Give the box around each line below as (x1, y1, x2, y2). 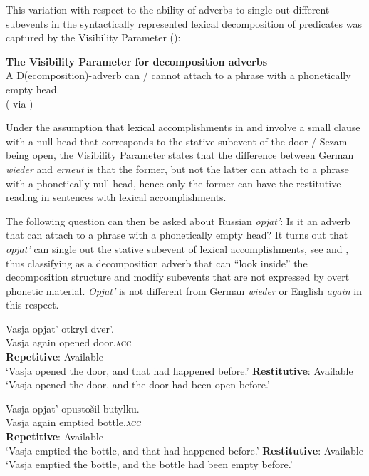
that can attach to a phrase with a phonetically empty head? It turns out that (6, 227, 348, 242)
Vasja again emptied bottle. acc (6, 415, 142, 430)
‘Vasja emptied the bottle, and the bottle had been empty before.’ (6, 457, 293, 472)
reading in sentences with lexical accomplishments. (6, 190, 227, 205)
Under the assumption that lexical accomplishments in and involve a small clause (6, 120, 360, 135)
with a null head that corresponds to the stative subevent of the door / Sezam (6, 133, 348, 148)
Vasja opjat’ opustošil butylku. (6, 400, 140, 415)
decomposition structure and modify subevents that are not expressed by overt (6, 269, 350, 284)
